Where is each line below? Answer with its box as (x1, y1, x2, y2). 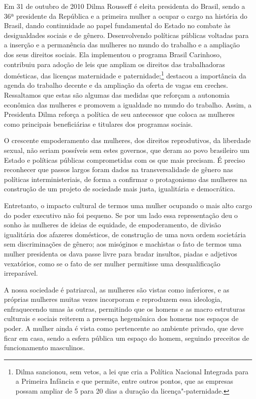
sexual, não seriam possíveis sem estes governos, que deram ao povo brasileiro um (4, 145, 250, 155)
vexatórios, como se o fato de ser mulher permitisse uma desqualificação (4, 258, 221, 268)
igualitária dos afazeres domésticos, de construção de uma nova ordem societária (4, 229, 246, 239)
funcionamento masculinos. (4, 342, 85, 353)
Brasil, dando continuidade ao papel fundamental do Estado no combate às (4, 20, 230, 31)
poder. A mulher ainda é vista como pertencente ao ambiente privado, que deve (4, 323, 244, 333)
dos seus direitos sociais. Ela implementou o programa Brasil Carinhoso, (4, 49, 222, 59)
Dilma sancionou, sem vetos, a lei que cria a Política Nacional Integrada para (15, 366, 249, 376)
